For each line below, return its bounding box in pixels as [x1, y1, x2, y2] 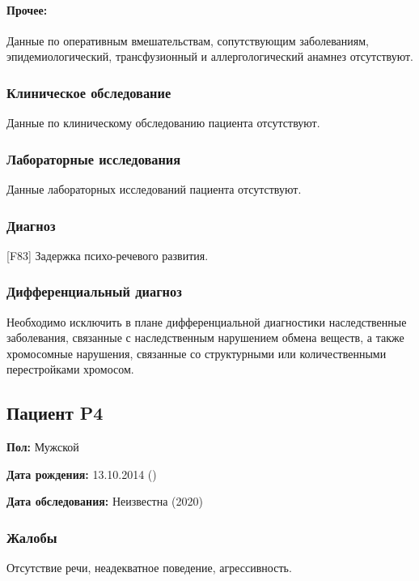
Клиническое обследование [6, 82, 171, 102]
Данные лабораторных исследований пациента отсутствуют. [6, 181, 302, 198]
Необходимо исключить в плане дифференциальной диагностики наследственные [6, 313, 407, 330]
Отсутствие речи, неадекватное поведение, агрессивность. [6, 559, 292, 576]
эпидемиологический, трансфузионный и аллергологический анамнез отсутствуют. [6, 48, 413, 65]
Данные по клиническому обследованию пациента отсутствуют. [6, 114, 320, 131]
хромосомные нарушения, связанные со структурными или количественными [6, 344, 387, 361]
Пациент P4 [6, 400, 104, 425]
